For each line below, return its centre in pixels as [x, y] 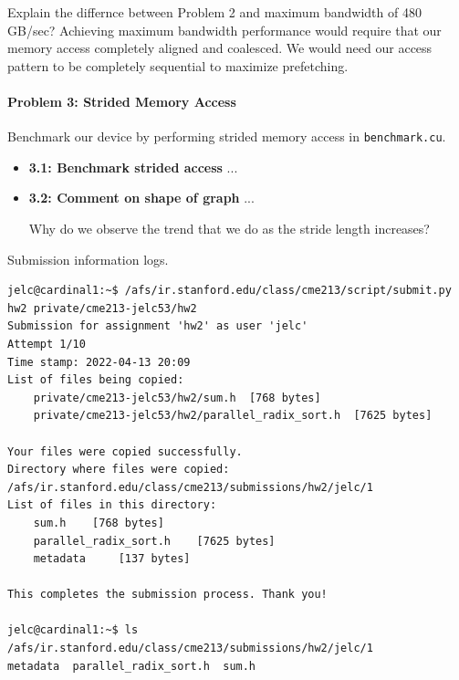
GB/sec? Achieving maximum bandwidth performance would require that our [224, 30]
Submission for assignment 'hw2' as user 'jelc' [158, 326]
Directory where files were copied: [119, 470]
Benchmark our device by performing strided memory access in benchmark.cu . [227, 136]
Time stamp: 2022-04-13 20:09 [99, 362]
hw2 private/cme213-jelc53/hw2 [102, 308]
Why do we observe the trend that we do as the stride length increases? [229, 229]
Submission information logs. [88, 259]
